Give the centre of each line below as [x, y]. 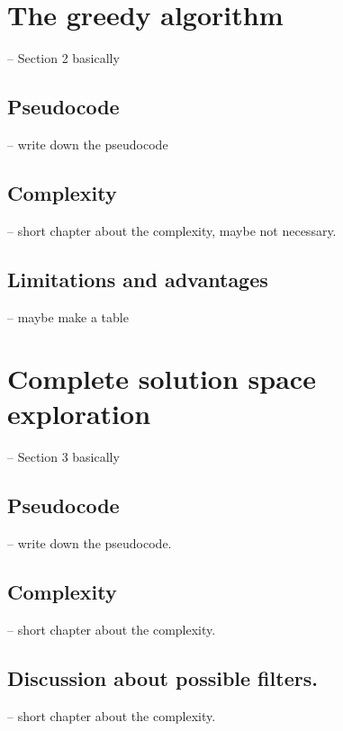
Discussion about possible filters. [162, 678]
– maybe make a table [68, 316]
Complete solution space [162, 379]
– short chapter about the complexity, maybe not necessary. [172, 230]
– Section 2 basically [63, 58]
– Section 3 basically [63, 457]
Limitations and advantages [138, 279]
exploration [79, 414]
